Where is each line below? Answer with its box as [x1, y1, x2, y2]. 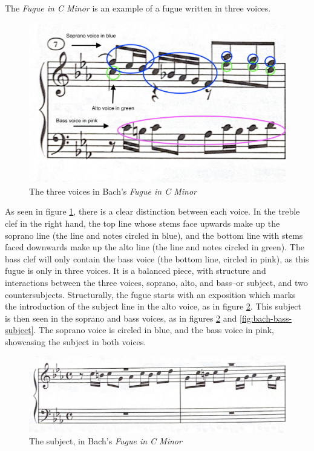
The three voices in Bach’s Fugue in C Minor [29, 184, 197, 197]
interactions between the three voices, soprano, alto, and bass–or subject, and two [5, 276, 308, 288]
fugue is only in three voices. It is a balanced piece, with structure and [5, 264, 266, 277]
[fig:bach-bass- [240, 311, 292, 324]
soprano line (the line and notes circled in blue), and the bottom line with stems [5, 229, 303, 241]
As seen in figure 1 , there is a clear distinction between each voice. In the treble [5, 205, 300, 218]
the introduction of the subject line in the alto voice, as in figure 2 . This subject [5, 300, 302, 313]
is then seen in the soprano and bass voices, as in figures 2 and [5, 311, 237, 324]
